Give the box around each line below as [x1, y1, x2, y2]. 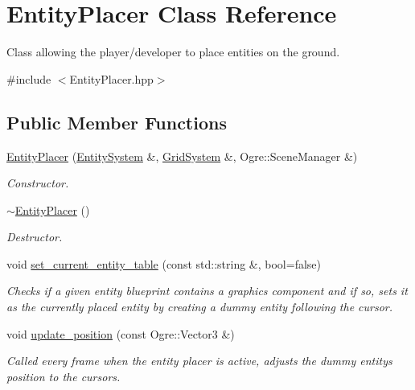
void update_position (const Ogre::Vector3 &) [6, 325, 235, 342]
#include [6, 70, 51, 87]
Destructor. [6, 228, 63, 245]
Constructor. [6, 174, 69, 191]
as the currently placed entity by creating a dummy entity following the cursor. [6, 298, 393, 315]
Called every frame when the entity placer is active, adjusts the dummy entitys [6, 352, 392, 369]
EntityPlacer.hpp [69, 70, 154, 87]
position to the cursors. [6, 367, 121, 384]
